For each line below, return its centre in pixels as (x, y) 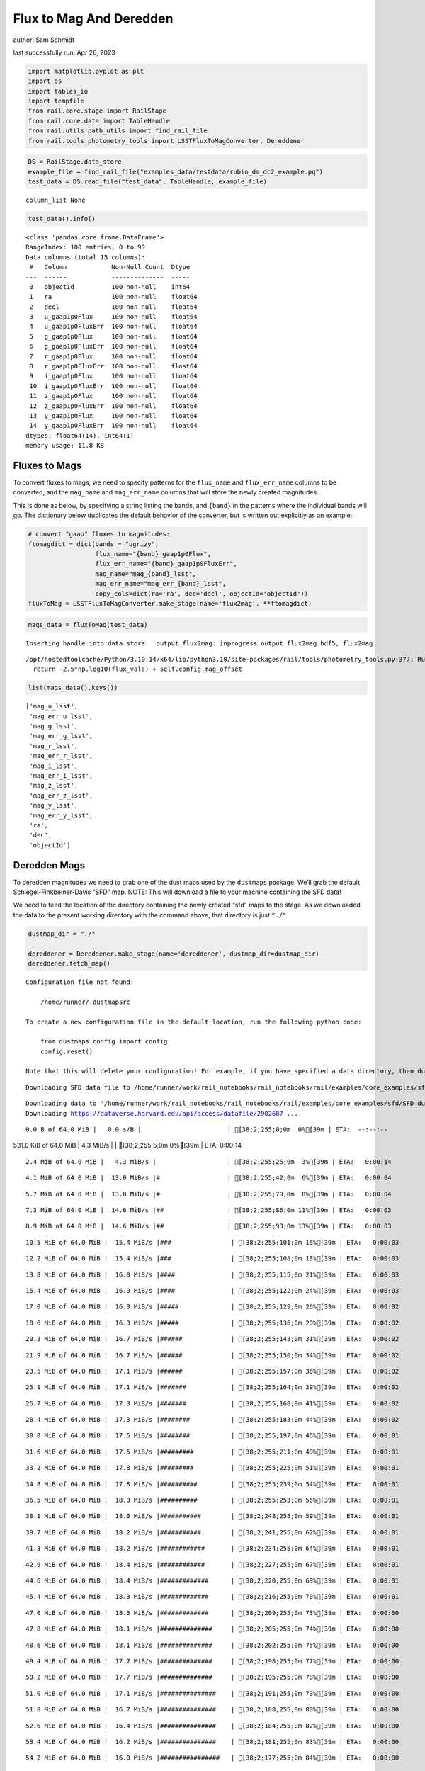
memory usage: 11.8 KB (65, 446)
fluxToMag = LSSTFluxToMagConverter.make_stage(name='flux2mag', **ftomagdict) (170, 603)
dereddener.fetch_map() (69, 963)
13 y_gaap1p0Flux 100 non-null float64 (113, 415)
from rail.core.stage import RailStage (97, 111)
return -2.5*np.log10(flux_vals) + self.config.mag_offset (137, 669)
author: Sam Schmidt (44, 40)
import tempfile (56, 101)
